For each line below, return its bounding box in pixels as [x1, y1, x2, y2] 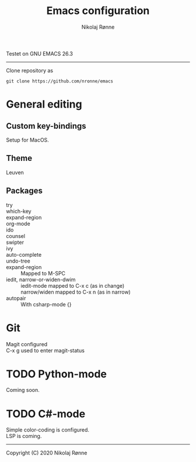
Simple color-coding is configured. [6, 426, 89, 433]
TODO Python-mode [6, 367, 107, 381]
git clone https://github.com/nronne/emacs [6, 78, 114, 84]
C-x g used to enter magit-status [6, 347, 85, 354]
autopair [6, 294, 26, 302]
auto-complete [6, 251, 42, 258]
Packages [6, 186, 43, 196]
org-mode [6, 220, 30, 227]
